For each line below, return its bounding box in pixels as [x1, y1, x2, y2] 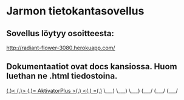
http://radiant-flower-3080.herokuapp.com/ [6, 44, 115, 51]
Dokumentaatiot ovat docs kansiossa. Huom [6, 61, 177, 72]
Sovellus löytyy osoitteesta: [6, 28, 114, 39]
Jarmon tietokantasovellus [6, 4, 145, 18]
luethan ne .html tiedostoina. [6, 71, 118, 81]
